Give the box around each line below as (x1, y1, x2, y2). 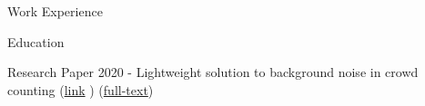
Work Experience (7, 2, 103, 20)
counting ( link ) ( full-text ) (7, 80, 154, 99)
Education (7, 32, 65, 51)
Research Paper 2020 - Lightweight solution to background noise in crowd (7, 63, 419, 82)
